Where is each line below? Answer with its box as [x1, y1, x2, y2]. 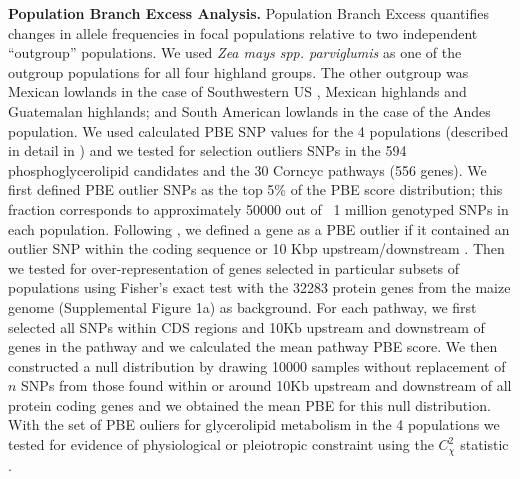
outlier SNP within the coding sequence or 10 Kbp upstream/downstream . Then [8, 238, 505, 259]
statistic [460, 434, 509, 455]
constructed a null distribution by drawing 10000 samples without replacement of [8, 355, 506, 376]
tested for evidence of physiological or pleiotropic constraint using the [8, 434, 434, 455]
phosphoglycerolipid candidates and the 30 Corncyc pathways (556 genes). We [8, 159, 487, 180]
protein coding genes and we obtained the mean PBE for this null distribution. [8, 394, 491, 415]
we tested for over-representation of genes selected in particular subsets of [8, 257, 460, 278]
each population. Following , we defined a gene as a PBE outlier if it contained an [8, 218, 510, 239]
